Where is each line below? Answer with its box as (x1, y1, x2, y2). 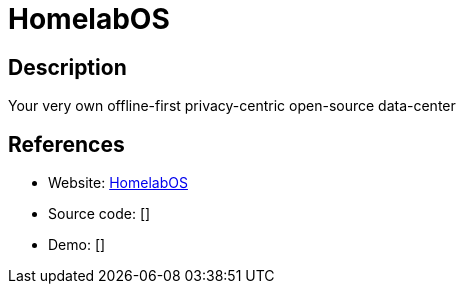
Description (8, 54, 127, 80)
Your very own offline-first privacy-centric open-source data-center (8, 97, 456, 115)
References (8, 131, 125, 157)
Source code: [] (48, 205, 151, 223)
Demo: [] (48, 236, 106, 254)
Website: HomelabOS (48, 174, 188, 192)
